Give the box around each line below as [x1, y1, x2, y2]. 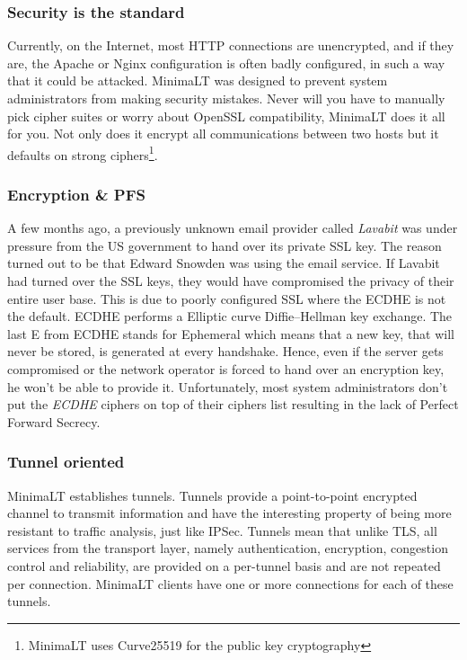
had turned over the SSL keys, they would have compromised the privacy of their [7, 272, 454, 290]
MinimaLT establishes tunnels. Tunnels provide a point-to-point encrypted [7, 486, 418, 504]
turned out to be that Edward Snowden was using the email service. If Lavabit [7, 254, 440, 272]
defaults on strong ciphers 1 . [7, 142, 158, 164]
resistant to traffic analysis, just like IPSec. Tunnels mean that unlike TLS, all [7, 521, 437, 540]
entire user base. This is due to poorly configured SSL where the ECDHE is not [7, 289, 446, 308]
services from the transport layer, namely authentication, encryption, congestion [7, 539, 448, 557]
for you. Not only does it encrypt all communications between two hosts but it [7, 124, 439, 143]
